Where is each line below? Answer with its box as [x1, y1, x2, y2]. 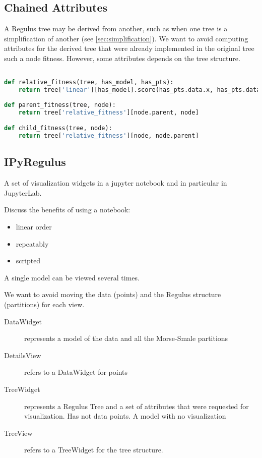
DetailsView [4, 350, 41, 360]
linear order [16, 221, 52, 232]
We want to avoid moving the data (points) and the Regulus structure [4, 289, 221, 300]
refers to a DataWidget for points [24, 367, 128, 377]
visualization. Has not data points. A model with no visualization [24, 411, 226, 421]
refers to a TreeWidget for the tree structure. [24, 444, 163, 455]
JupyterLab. [4, 187, 42, 198]
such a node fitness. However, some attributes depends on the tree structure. [4, 52, 240, 63]
